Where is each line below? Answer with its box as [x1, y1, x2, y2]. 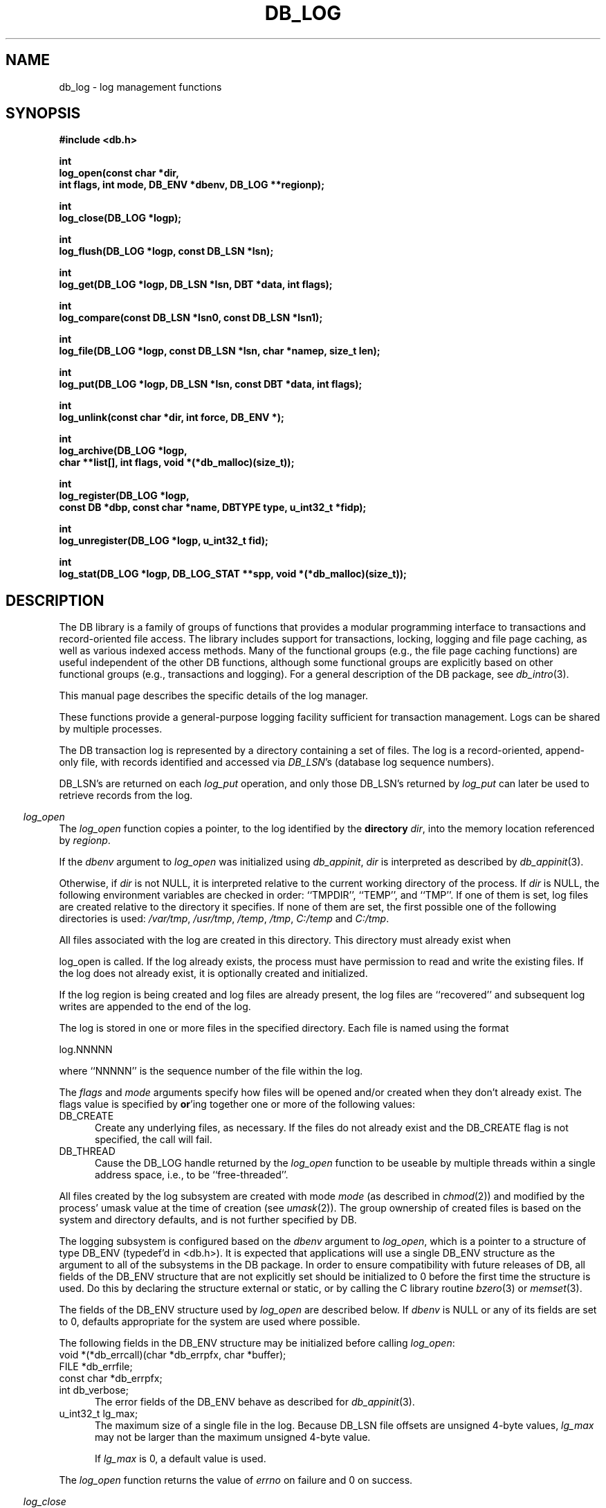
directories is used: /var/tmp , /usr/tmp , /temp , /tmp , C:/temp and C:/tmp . [59, 913, 389, 925]
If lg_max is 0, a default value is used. [95, 1453, 266, 1465]
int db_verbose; [59, 1384, 129, 1397]
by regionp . [59, 834, 111, 847]
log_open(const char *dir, [59, 167, 179, 179]
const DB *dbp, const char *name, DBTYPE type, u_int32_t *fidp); [59, 501, 367, 514]
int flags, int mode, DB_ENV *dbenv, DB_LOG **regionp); [59, 179, 324, 191]
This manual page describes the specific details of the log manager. [59, 690, 369, 702]
